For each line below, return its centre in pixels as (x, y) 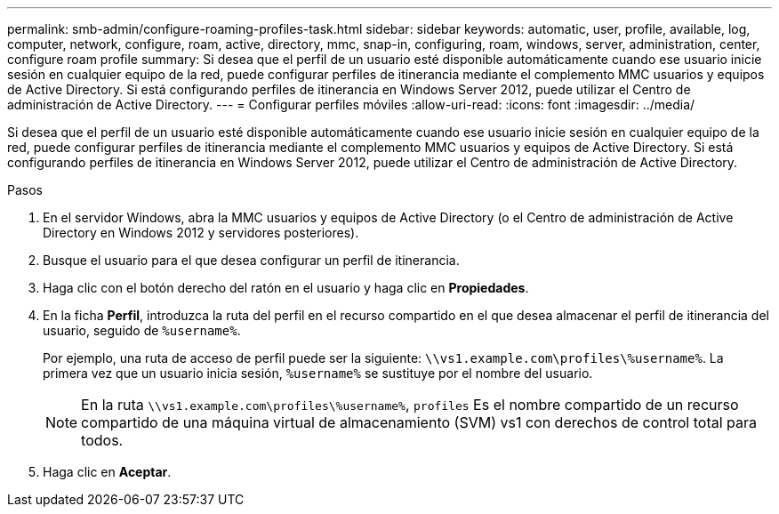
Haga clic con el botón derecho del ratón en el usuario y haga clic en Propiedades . (286, 288)
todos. (102, 440)
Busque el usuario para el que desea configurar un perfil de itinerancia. (251, 260)
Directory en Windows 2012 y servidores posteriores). (201, 233)
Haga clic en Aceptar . (107, 472)
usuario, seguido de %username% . (142, 330)
